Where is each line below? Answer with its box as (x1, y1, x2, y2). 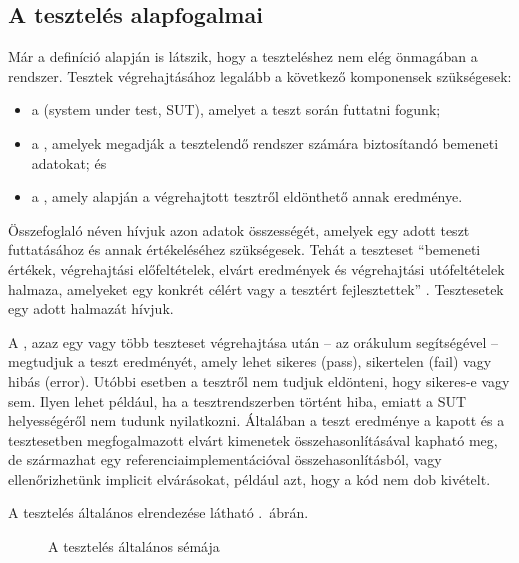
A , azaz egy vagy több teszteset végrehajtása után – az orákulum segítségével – (8, 331, 498, 352)
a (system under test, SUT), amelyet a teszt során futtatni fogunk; (31, 99, 441, 120)
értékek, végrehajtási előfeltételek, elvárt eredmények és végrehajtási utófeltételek (8, 258, 505, 279)
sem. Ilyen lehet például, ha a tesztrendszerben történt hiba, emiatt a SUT (8, 390, 467, 411)
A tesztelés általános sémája (48, 536, 220, 557)
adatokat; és (31, 152, 107, 173)
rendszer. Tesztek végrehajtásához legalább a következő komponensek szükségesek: (8, 65, 512, 86)
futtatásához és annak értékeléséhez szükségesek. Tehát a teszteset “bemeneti (8, 239, 481, 260)
